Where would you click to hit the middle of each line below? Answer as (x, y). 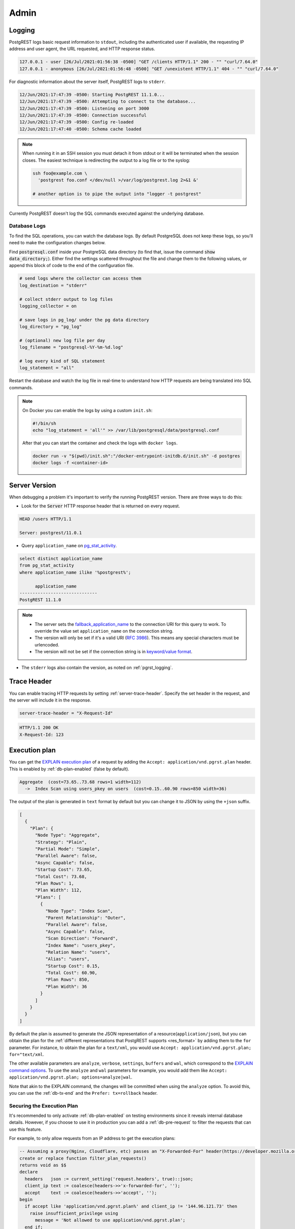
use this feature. (26, 1129)
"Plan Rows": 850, (67, 980)
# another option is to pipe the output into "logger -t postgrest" (117, 194)
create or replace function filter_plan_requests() (83, 1158)
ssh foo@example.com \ (60, 173)
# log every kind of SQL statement (62, 361)
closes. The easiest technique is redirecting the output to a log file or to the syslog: (106, 160)
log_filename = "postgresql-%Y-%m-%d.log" (71, 347)
